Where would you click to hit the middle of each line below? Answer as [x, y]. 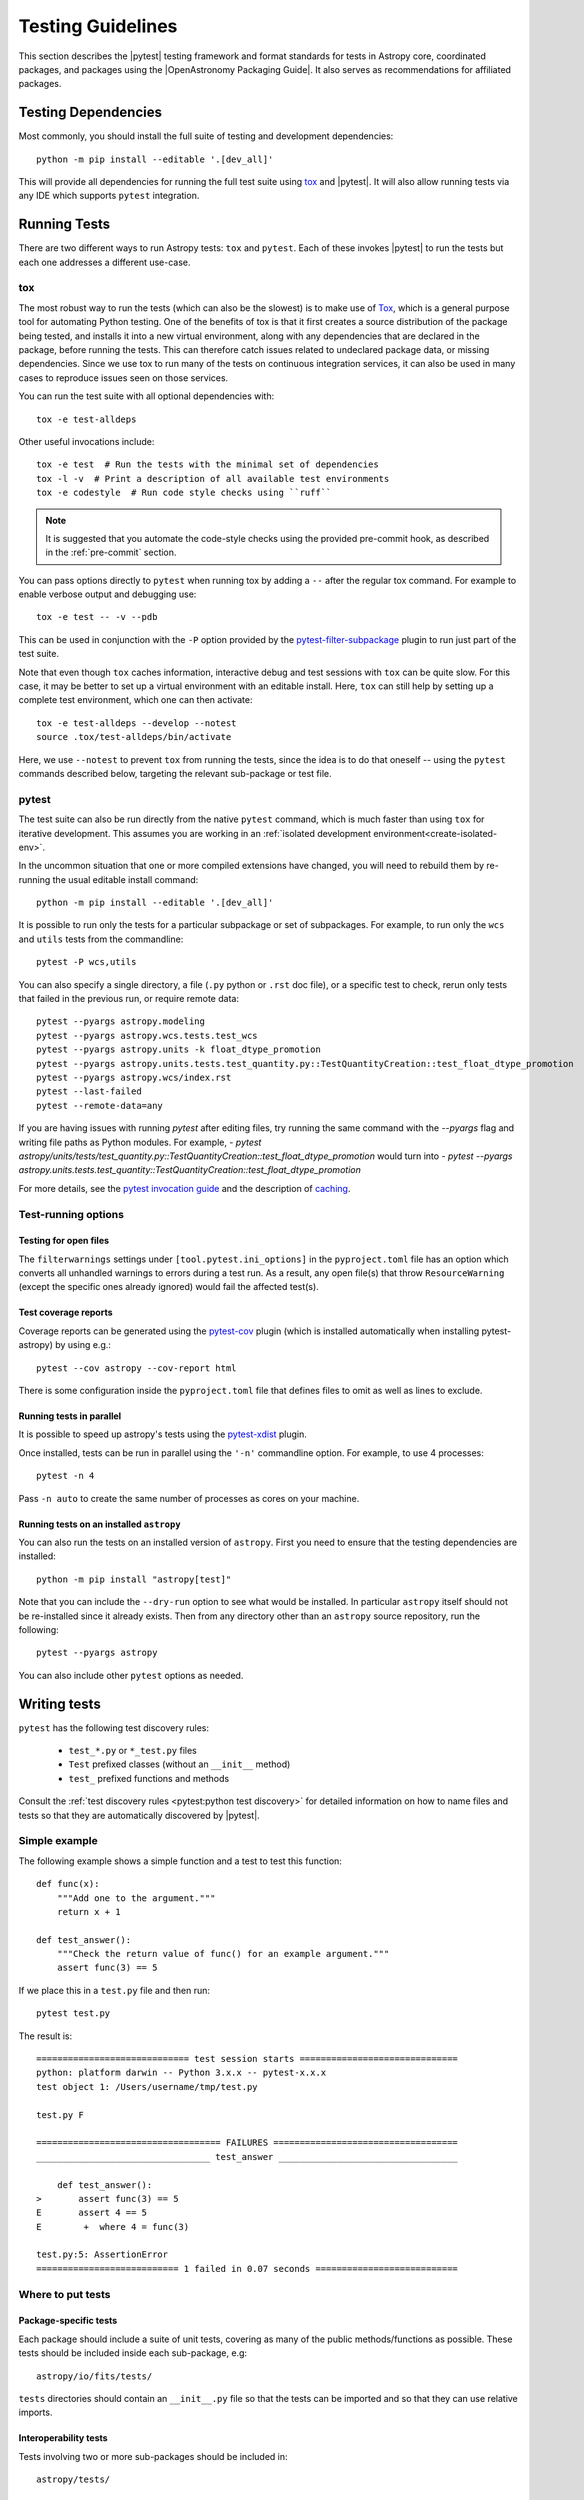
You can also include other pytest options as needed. [131, 1675]
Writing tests [60, 1703]
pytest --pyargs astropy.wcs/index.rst [134, 1077]
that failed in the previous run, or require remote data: [129, 999]
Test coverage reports [66, 1312]
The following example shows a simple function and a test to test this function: [180, 1861]
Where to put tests [64, 2294]
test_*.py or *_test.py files [132, 1751]
